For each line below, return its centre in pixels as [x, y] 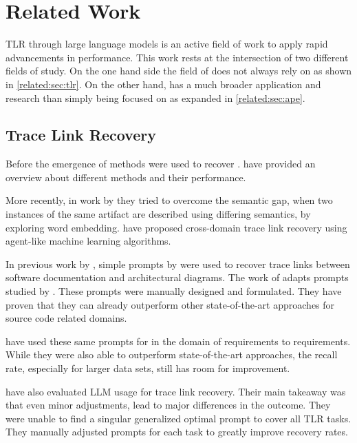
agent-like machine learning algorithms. [88, 241]
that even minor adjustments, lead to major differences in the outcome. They [168, 405]
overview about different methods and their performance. [126, 177]
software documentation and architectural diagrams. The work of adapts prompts [177, 277]
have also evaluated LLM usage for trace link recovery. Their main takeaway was [176, 391]
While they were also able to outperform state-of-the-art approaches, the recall [172, 354]
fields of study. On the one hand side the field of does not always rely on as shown [179, 71]
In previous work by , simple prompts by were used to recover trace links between [178, 264]
